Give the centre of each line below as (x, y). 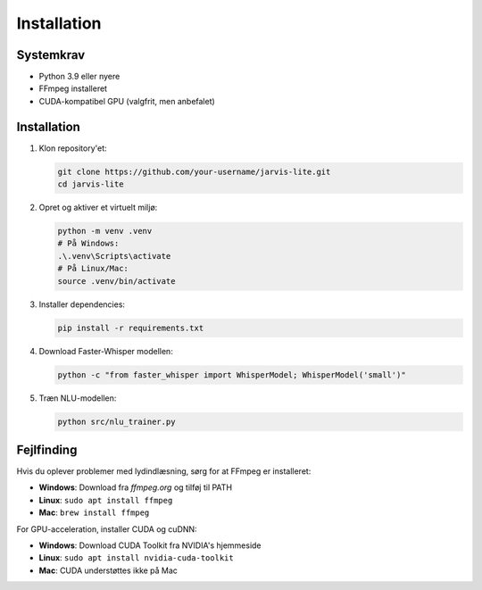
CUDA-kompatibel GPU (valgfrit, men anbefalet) (127, 101)
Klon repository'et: (73, 148)
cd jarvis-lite (91, 184)
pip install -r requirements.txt (131, 328)
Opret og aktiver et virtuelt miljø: (98, 208)
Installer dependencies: (82, 304)
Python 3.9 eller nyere (79, 77)
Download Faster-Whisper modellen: (106, 351)
